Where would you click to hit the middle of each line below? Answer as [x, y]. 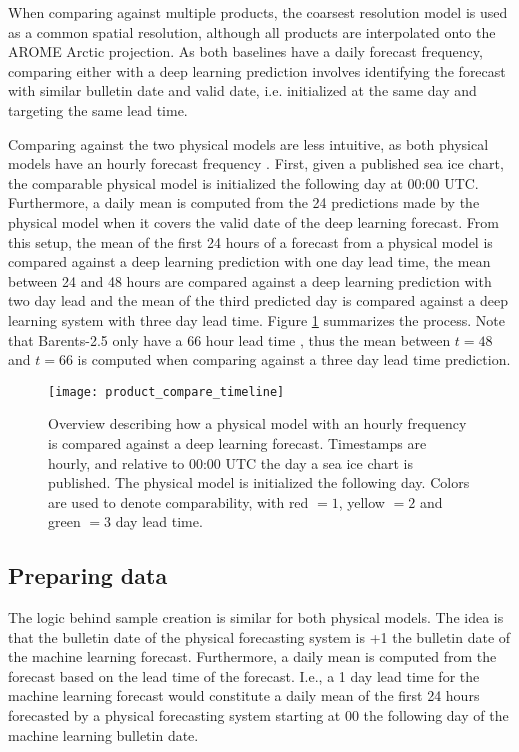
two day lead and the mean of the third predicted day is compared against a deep [258, 300]
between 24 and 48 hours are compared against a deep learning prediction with [250, 280]
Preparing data [88, 575]
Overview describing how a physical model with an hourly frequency [257, 423]
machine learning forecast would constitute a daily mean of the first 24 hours [244, 695]
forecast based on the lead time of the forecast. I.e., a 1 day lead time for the [244, 675]
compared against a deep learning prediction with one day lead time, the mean [249, 261]
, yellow [361, 501]
